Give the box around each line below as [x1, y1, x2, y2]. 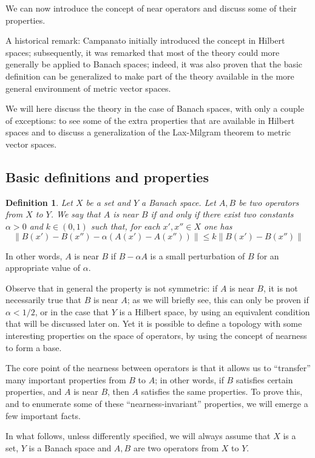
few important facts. [5, 409, 81, 422]
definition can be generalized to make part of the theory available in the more [5, 69, 294, 82]
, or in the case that [35, 305, 109, 318]
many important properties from [5, 373, 126, 386]
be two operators [239, 196, 299, 208]
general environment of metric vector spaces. [5, 81, 171, 94]
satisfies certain [235, 373, 293, 386]
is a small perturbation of [150, 249, 245, 262]
